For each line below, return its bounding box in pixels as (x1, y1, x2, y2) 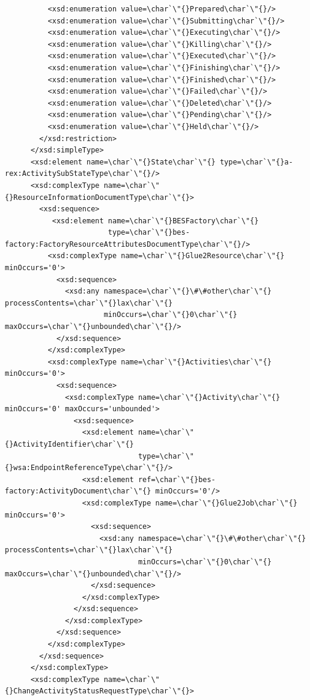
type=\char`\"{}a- (219, 157, 293, 166)
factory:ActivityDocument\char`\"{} (5, 487, 151, 496)
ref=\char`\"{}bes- (138, 475, 216, 484)
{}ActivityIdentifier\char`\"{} (5, 439, 134, 448)
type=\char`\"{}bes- (108, 228, 190, 237)
